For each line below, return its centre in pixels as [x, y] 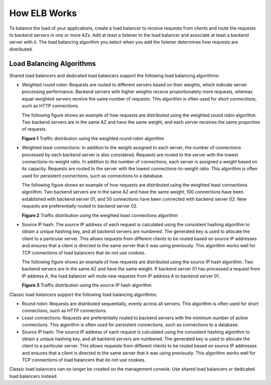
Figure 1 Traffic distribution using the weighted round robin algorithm [93, 138]
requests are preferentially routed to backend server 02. [80, 206]
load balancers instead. [33, 376]
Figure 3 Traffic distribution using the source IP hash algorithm [87, 285]
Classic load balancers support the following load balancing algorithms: [83, 295]
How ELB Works [43, 13]
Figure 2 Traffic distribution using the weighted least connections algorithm [100, 215]
